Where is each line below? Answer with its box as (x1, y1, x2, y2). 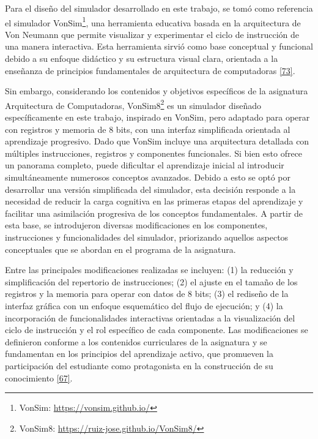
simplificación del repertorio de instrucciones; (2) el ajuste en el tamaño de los (5, 275, 298, 288)
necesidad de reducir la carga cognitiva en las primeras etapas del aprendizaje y (5, 195, 303, 208)
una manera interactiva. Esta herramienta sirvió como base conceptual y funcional (5, 40, 313, 53)
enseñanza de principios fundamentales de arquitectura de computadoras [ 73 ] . (5, 64, 295, 77)
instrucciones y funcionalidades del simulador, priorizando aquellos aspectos (5, 231, 289, 243)
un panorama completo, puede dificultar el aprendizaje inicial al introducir (5, 159, 284, 171)
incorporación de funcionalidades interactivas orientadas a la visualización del (5, 311, 295, 324)
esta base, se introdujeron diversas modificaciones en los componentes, (5, 219, 268, 231)
